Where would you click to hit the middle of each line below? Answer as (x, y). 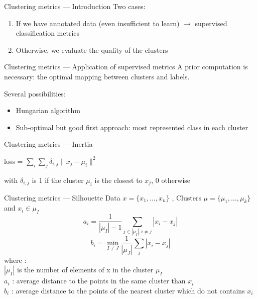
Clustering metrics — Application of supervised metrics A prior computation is (126, 67)
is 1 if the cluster (58, 180)
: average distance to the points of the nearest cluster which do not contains (128, 291)
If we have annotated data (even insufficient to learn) (98, 23)
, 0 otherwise (171, 180)
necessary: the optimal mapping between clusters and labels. (97, 76)
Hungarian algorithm (48, 110)
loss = (14, 161)
